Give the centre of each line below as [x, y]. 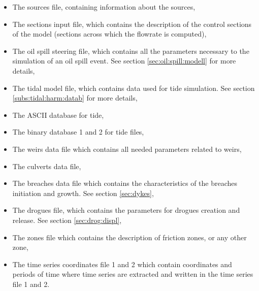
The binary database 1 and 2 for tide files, [78, 132]
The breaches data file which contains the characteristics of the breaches [125, 183]
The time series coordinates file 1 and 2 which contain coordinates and [122, 264]
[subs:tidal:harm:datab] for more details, [75, 98]
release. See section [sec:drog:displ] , [67, 220]
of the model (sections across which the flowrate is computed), [109, 34]
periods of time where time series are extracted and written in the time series [133, 274]
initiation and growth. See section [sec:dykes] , [83, 193]
